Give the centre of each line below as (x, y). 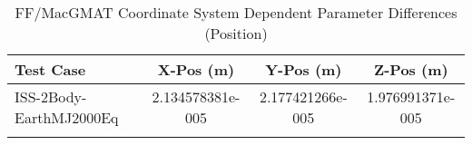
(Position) (236, 33)
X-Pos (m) (196, 69)
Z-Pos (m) (411, 69)
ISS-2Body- (51, 97)
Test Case (50, 69)
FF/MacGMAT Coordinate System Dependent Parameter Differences (236, 12)
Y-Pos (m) (304, 69)
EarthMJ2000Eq (67, 117)
